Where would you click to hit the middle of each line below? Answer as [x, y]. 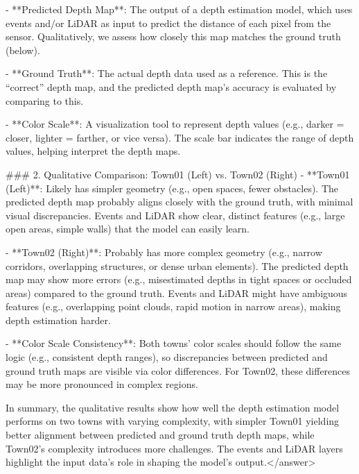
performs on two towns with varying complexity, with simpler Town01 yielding [173, 421]
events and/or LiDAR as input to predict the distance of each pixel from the [168, 23]
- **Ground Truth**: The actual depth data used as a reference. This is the [167, 73]
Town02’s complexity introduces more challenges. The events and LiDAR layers [174, 448]
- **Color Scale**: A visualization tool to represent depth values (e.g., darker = [175, 124]
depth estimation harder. [58, 320]
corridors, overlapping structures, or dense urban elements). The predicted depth [177, 265]
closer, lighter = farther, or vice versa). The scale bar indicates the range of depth [180, 137]
